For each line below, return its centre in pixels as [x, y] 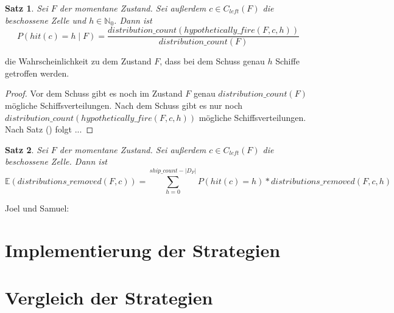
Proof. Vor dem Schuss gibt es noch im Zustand [94, 93]
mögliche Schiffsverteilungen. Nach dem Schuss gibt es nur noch [124, 105]
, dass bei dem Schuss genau [212, 61]
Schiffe [287, 61]
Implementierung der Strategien [143, 249]
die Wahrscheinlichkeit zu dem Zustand [78, 61]
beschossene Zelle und [46, 20]
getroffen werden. [37, 73]
